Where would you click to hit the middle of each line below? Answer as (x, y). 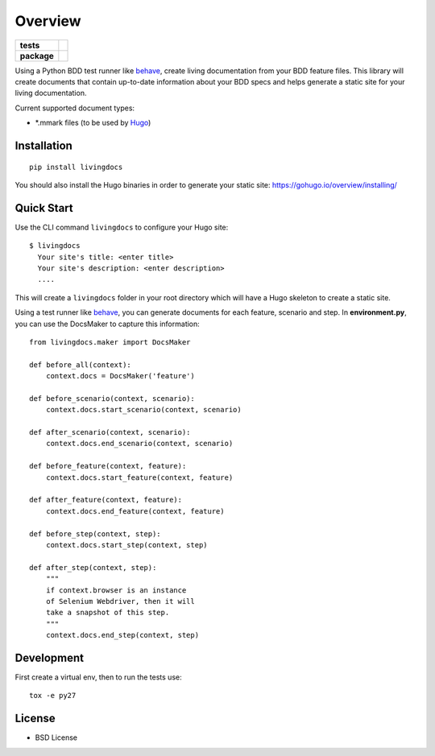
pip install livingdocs (76, 167)
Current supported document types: (75, 108)
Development (50, 657)
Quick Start (44, 208)
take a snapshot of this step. (108, 613)
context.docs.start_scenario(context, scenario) (143, 410)
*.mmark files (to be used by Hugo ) (93, 123)
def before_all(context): (81, 365)
